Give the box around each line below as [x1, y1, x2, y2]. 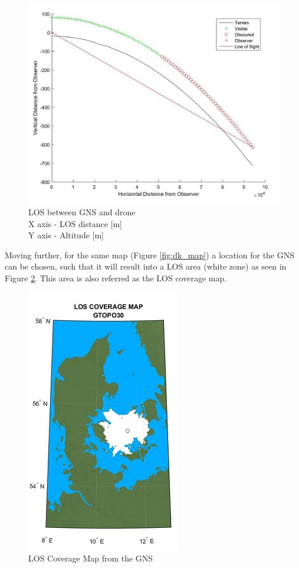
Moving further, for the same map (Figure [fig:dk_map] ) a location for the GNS [5, 248, 295, 261]
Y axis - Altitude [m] [28, 229, 104, 241]
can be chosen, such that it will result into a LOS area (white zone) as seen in [5, 260, 287, 272]
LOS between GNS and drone [28, 206, 136, 218]
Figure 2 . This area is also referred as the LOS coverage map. [5, 271, 227, 284]
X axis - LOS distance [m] [28, 217, 122, 229]
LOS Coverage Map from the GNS [28, 552, 153, 564]
